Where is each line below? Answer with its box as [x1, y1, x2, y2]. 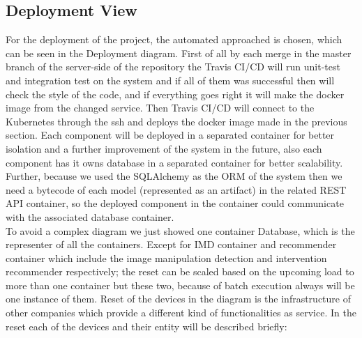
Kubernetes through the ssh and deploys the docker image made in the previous [6, 114, 347, 128]
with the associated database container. [6, 209, 174, 224]
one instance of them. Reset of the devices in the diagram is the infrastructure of [6, 291, 351, 306]
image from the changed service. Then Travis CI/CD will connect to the [6, 100, 315, 115]
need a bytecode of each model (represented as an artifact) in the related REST [6, 182, 347, 197]
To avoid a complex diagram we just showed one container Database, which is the [6, 223, 355, 238]
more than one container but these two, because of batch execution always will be [6, 277, 355, 292]
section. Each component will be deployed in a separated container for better [6, 128, 335, 142]
